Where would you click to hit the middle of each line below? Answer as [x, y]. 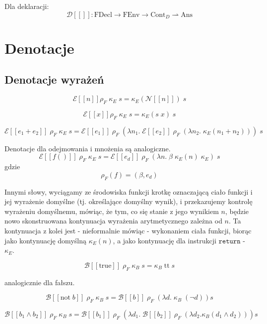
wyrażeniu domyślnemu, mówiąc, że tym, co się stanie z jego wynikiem [112, 211]
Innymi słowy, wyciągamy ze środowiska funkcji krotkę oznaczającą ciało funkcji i [129, 191]
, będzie [237, 211]
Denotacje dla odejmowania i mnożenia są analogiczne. [88, 148]
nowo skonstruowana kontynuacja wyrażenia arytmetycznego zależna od [113, 221]
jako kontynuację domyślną [45, 240]
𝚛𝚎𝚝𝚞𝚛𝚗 [230, 241]
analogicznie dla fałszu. [40, 282]
